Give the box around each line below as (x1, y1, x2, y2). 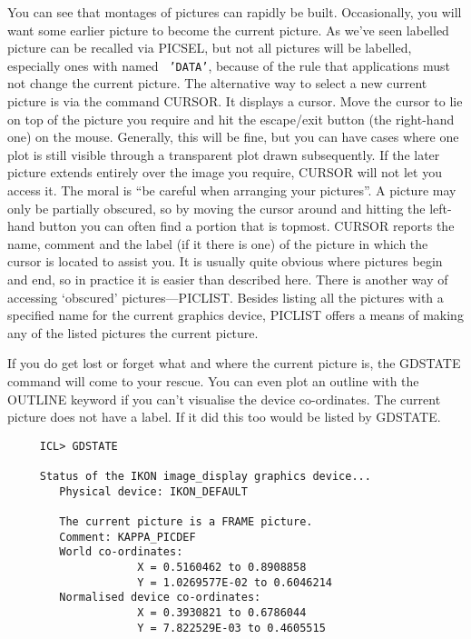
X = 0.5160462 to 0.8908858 (137, 560, 307, 574)
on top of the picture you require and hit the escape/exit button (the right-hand (7, 109, 455, 128)
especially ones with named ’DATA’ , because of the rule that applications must (7, 55, 451, 75)
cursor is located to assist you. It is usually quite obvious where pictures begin (7, 252, 443, 271)
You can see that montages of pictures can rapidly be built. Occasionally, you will (7, 3, 462, 21)
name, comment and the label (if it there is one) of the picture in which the (7, 234, 428, 253)
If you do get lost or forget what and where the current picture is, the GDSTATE (7, 354, 461, 373)
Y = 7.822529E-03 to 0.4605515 (137, 621, 326, 634)
